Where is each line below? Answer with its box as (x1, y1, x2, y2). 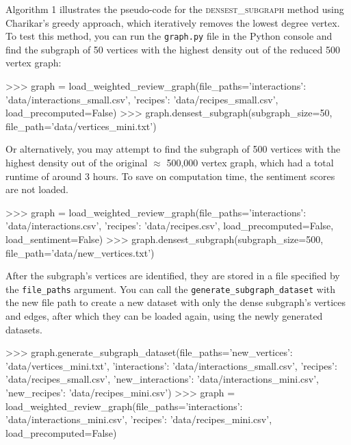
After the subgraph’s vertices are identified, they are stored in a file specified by (5, 268, 340, 283)
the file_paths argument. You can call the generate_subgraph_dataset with (5, 281, 336, 296)
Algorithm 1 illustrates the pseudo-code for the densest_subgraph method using (5, 2, 344, 16)
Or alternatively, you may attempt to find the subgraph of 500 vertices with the (5, 142, 341, 156)
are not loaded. (5, 182, 68, 196)
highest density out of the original (5, 155, 148, 169)
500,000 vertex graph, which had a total (166, 155, 334, 169)
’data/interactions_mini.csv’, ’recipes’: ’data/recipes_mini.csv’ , (5, 412, 272, 427)
